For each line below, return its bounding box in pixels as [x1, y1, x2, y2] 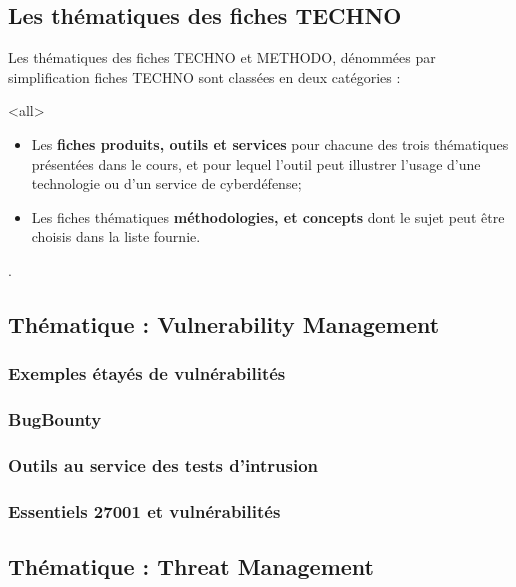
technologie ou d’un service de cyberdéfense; [31, 173, 302, 194]
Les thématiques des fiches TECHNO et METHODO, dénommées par [8, 47, 436, 68]
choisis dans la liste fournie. [31, 226, 201, 247]
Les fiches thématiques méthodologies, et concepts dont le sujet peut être [31, 206, 505, 227]
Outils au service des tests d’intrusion [8, 452, 319, 477]
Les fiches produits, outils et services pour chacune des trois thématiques [31, 133, 509, 154]
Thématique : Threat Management [8, 551, 374, 582]
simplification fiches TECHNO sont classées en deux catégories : [8, 66, 401, 87]
